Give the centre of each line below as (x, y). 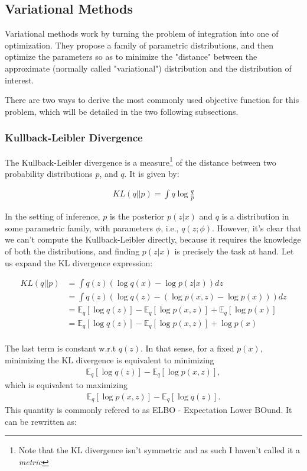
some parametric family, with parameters (79, 228)
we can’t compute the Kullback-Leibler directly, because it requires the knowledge (153, 239)
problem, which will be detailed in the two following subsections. (122, 111)
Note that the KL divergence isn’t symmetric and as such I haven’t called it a (159, 450)
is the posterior (137, 216)
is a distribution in (255, 216)
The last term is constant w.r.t (61, 348)
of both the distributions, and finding (72, 251)
